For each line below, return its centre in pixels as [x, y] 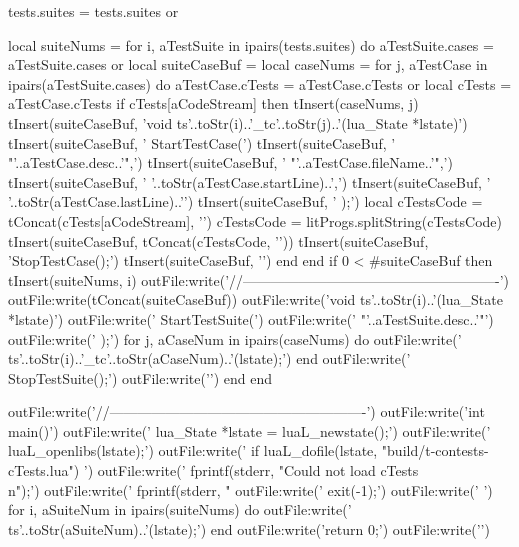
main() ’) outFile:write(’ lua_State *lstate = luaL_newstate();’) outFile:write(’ [249, 430]
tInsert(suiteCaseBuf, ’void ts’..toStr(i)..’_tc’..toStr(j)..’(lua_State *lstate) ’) [238, 122]
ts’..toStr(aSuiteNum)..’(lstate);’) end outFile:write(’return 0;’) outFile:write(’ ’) [249, 528]
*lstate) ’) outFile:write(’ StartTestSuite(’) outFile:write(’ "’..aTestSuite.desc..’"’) [251, 318]
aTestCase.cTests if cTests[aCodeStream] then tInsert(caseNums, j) [213, 103]
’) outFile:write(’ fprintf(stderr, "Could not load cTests [251, 470]
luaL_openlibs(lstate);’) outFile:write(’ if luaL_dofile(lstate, [193, 450]
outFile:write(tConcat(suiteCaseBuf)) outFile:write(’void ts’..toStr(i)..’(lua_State [255, 299]
